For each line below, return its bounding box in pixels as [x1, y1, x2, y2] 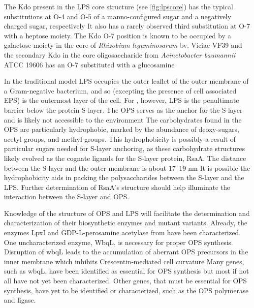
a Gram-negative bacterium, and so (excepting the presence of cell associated [4, 85, 237, 95]
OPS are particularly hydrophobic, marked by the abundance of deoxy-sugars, [4, 124, 239, 134]
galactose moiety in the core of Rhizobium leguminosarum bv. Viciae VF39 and [4, 40, 242, 50]
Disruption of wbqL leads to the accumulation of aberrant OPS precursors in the [4, 246, 248, 257]
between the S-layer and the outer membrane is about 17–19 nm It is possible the [4, 162, 250, 173]
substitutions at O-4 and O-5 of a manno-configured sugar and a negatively [4, 11, 231, 21]
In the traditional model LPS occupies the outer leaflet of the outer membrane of [4, 76, 249, 86]
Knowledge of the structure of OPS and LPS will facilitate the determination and [4, 208, 250, 218]
